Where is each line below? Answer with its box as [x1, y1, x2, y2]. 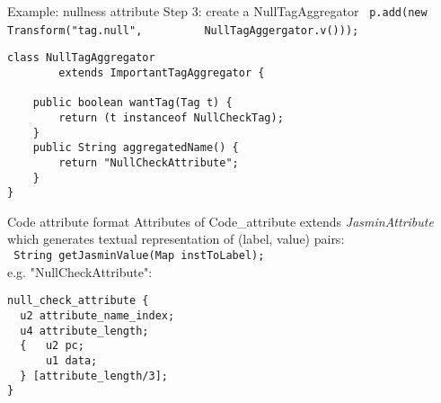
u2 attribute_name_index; [20, 309, 175, 322]
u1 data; [45, 354, 98, 367]
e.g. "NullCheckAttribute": [7, 262, 153, 281]
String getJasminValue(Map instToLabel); [13, 249, 265, 263]
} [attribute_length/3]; [20, 369, 168, 382]
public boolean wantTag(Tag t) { [32, 96, 233, 110]
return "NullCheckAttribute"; [58, 156, 239, 169]
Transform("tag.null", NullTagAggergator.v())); [7, 23, 359, 37]
